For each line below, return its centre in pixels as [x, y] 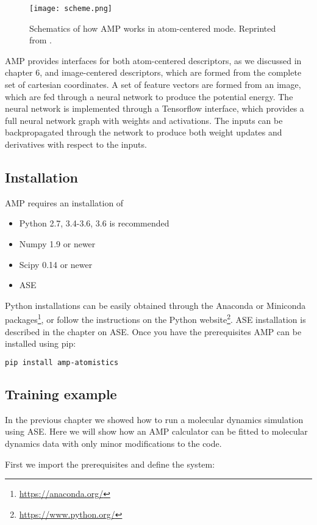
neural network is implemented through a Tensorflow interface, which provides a [155, 108]
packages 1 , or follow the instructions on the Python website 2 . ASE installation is [155, 319]
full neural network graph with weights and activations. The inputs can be [144, 120]
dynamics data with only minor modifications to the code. [113, 444]
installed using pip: [41, 343]
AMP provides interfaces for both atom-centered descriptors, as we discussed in [153, 60]
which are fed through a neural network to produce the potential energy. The [149, 96]
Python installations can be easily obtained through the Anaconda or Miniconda [155, 305]
